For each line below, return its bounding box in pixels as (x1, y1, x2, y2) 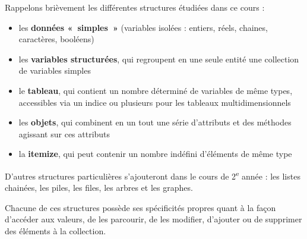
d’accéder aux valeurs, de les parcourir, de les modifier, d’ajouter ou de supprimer (5, 213, 302, 225)
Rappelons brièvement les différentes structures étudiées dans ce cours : (5, 1, 265, 13)
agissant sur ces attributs (18, 127, 110, 140)
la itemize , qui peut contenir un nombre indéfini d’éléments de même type (18, 147, 292, 160)
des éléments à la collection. (5, 224, 106, 237)
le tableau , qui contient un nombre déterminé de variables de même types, (18, 84, 293, 96)
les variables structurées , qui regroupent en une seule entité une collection (18, 52, 299, 65)
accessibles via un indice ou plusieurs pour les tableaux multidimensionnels (18, 96, 291, 108)
